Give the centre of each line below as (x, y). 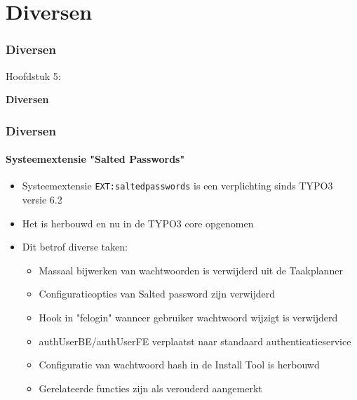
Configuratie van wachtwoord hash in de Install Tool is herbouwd (179, 365)
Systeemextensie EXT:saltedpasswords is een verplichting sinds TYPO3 (177, 186)
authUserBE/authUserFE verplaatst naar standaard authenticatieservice (195, 341)
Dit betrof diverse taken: (75, 247)
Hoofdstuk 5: (33, 75)
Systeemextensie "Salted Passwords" (95, 159)
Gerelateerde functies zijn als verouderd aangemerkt (150, 388)
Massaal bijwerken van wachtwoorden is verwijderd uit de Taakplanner (191, 270)
